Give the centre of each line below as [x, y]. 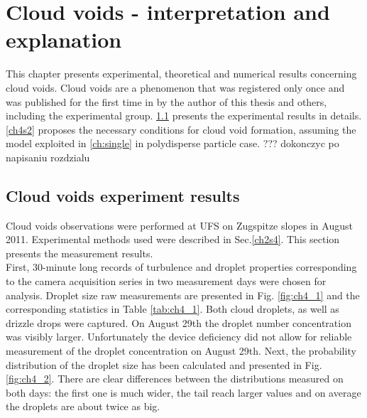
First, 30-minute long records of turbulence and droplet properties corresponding [181, 267]
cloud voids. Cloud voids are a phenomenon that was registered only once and [175, 87]
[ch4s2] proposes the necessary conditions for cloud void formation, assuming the [181, 129]
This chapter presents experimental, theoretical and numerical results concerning [181, 74]
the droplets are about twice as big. [83, 406]
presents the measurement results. [80, 253]
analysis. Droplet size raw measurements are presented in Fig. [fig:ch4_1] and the [183, 295]
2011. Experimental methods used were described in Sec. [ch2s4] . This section [173, 239]
